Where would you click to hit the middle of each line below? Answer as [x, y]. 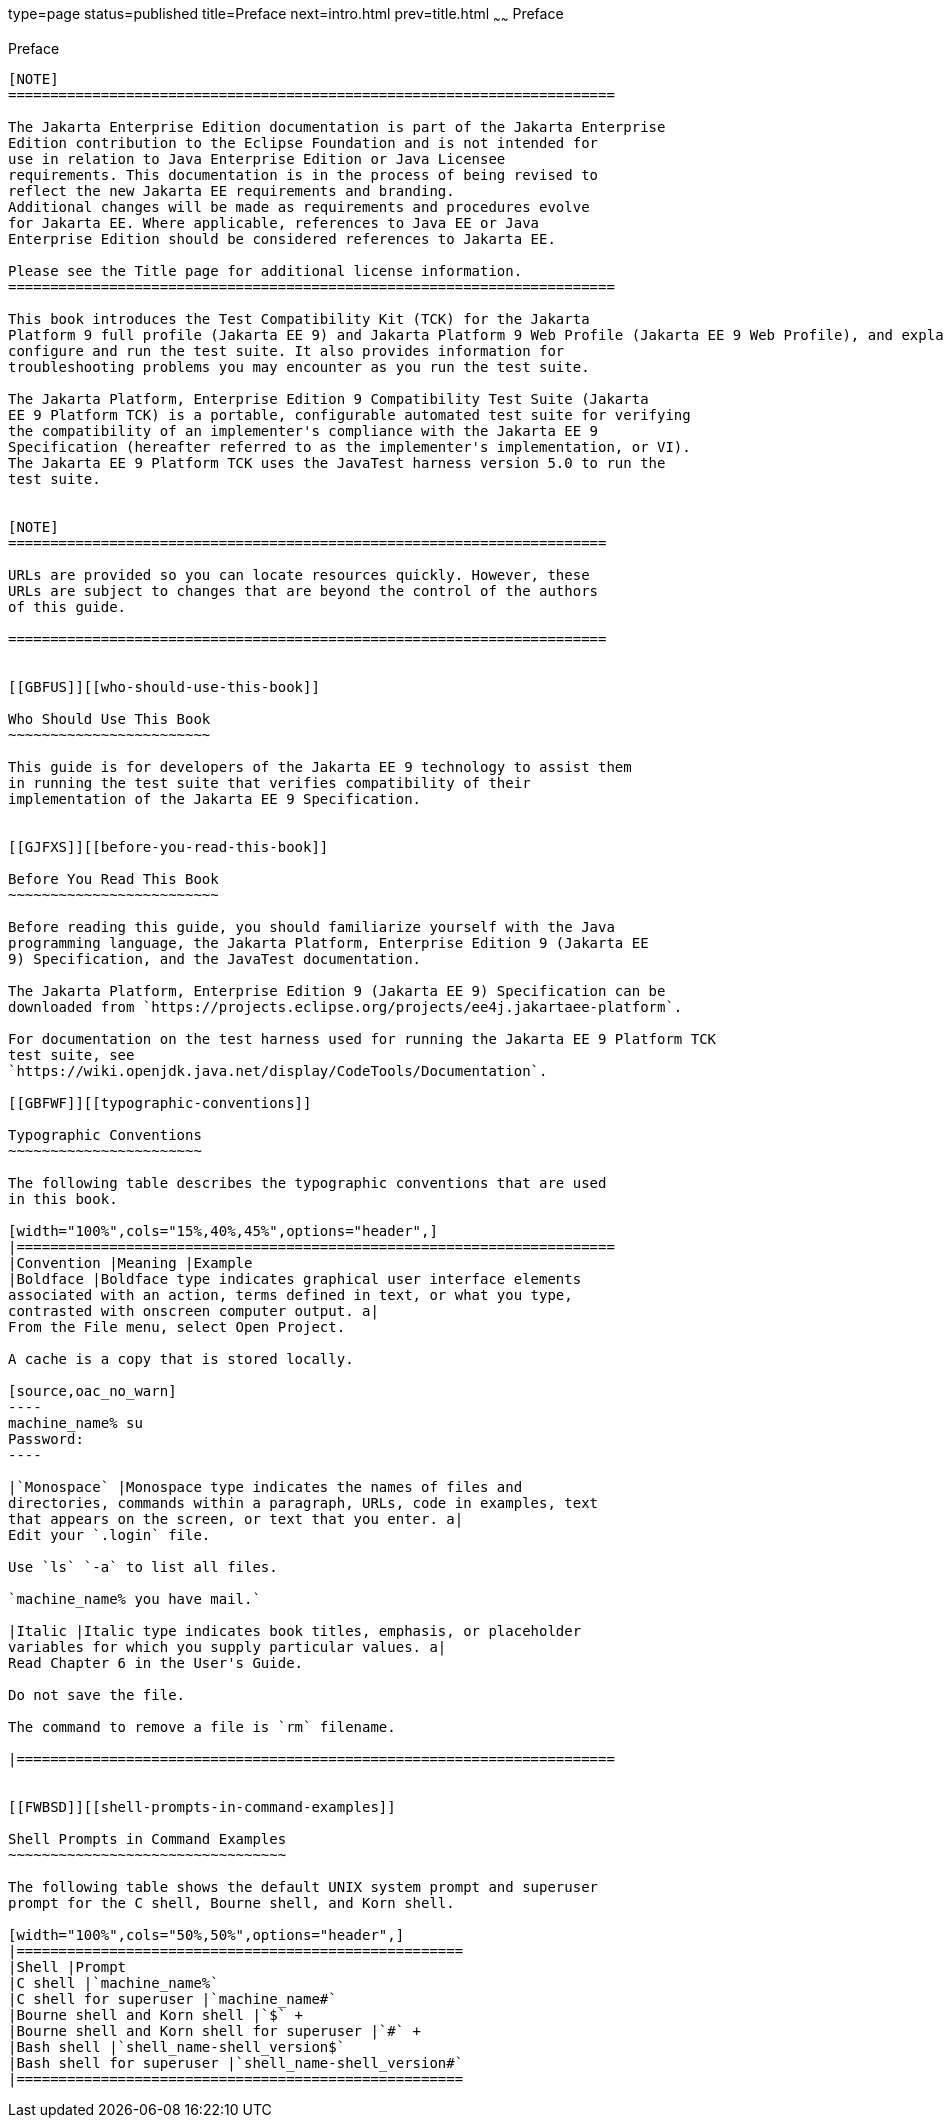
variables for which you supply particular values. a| [227, 1646]
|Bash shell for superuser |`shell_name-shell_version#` [236, 2062]
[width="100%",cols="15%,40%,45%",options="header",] [223, 1230]
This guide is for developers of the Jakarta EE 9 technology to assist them [320, 766]
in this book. [63, 1198]
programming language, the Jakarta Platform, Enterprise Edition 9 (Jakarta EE [328, 942]
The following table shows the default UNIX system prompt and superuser [303, 1886]
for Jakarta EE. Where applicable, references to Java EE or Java [274, 222]
